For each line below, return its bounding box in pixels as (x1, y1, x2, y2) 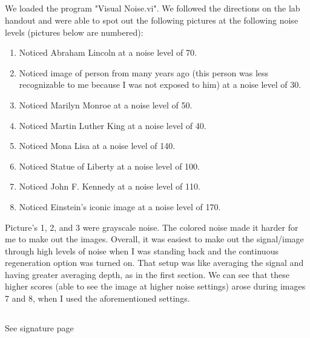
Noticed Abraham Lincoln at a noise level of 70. (19, 46, 197, 59)
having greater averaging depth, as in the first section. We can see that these (5, 268, 289, 280)
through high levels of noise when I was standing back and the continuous (5, 244, 279, 257)
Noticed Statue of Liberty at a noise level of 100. (19, 159, 200, 172)
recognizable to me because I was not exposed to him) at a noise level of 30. (19, 78, 302, 91)
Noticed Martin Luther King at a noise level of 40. (19, 119, 206, 131)
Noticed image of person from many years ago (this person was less (19, 66, 269, 79)
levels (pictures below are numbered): (5, 25, 143, 38)
